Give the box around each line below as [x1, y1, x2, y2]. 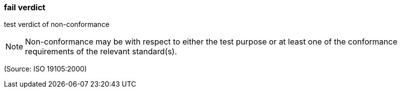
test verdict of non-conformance [4, 20, 110, 29]
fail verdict [4, 2, 46, 12]
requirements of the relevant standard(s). [25, 46, 177, 57]
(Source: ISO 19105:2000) [4, 65, 87, 73]
